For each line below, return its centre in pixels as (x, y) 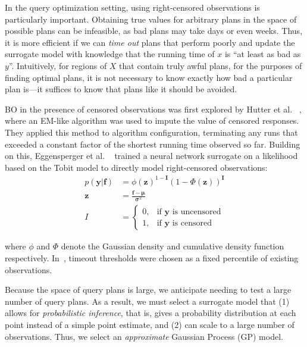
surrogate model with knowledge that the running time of (110, 54)
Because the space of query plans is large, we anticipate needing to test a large (148, 290)
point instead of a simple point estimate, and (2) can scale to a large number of (150, 324)
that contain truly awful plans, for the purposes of (211, 65)
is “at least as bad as (263, 54)
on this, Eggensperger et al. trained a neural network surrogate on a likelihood (151, 156)
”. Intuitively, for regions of (58, 65)
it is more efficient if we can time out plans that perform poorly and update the (150, 42)
